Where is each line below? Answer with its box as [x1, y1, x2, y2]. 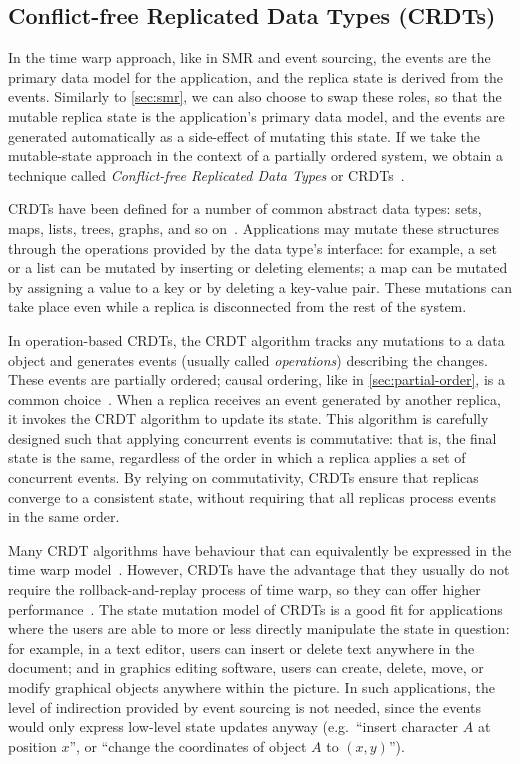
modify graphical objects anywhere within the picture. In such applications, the [8, 677, 495, 698]
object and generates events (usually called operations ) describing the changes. [8, 349, 488, 370]
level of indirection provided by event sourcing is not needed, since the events [8, 696, 481, 717]
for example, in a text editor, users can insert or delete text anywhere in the [8, 637, 475, 658]
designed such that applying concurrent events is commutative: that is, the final [8, 427, 497, 448]
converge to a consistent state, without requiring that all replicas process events [8, 486, 496, 507]
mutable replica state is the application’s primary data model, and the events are [8, 105, 505, 126]
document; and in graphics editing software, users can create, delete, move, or [8, 657, 484, 678]
